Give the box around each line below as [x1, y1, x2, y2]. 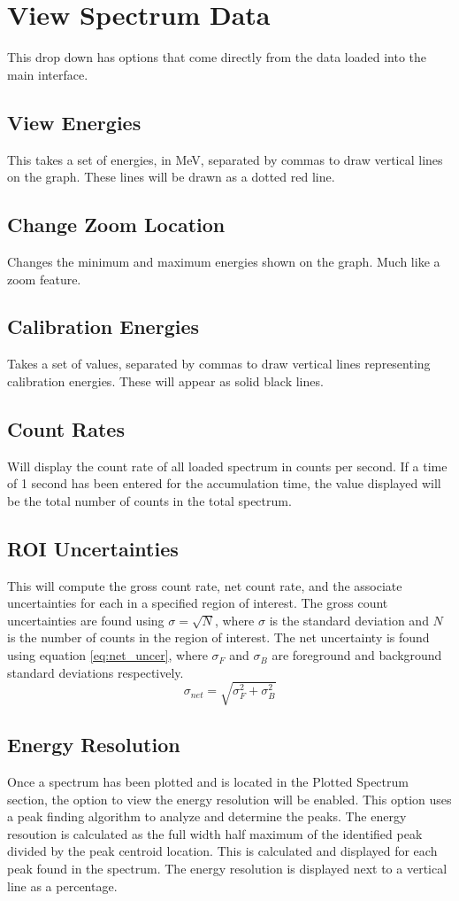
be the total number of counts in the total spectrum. [7, 491, 292, 509]
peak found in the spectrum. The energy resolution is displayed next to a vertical [7, 858, 448, 877]
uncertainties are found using [7, 610, 164, 629]
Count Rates [7, 415, 125, 442]
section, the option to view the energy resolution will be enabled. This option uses [7, 789, 452, 808]
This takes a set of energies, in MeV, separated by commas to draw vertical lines [7, 150, 443, 168]
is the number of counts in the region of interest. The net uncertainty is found [7, 628, 430, 647]
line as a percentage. [7, 876, 118, 895]
